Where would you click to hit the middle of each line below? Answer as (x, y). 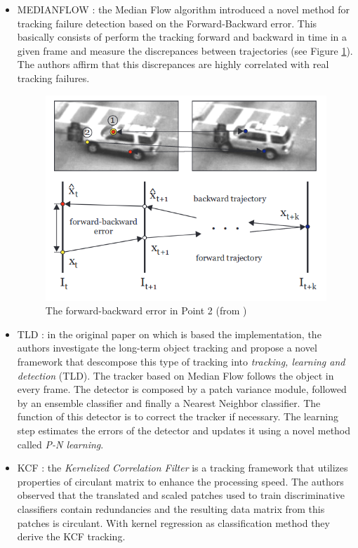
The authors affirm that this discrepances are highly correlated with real (173, 64)
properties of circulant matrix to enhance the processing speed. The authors (180, 481)
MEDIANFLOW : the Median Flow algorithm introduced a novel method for (184, 9)
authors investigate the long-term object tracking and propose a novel (167, 348)
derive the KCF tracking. (71, 536)
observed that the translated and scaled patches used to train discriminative (181, 495)
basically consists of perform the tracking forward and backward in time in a (182, 37)
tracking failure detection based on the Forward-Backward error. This (167, 23)
